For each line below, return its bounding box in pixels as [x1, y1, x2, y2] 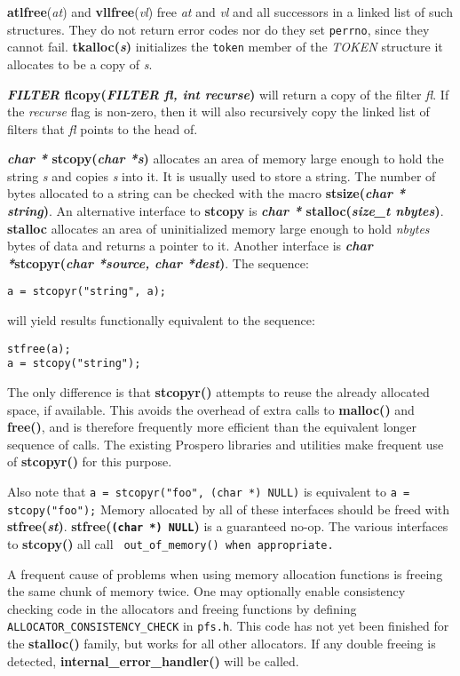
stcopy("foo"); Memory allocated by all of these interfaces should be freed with [7, 499, 450, 518]
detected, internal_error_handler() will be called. [7, 651, 299, 670]
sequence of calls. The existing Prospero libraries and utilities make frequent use [7, 434, 444, 453]
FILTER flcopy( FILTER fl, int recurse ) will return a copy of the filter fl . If [7, 84, 449, 103]
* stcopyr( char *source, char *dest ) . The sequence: [7, 253, 309, 272]
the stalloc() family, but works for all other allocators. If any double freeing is [7, 634, 436, 653]
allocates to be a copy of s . [7, 54, 153, 73]
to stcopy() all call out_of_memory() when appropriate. [7, 534, 334, 553]
